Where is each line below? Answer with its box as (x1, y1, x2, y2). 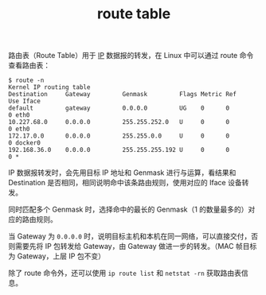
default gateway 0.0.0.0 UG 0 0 (8, 104, 229, 112)
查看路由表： (8, 60, 50, 70)
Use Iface (8, 97, 41, 106)
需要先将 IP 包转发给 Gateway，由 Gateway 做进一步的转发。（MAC (14, 242, 234, 251)
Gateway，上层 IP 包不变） (17, 251, 106, 261)
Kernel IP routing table (8, 83, 91, 91)
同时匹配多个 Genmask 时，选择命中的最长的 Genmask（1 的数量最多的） (8, 204, 248, 215)
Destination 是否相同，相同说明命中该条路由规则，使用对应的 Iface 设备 (8, 178, 242, 188)
